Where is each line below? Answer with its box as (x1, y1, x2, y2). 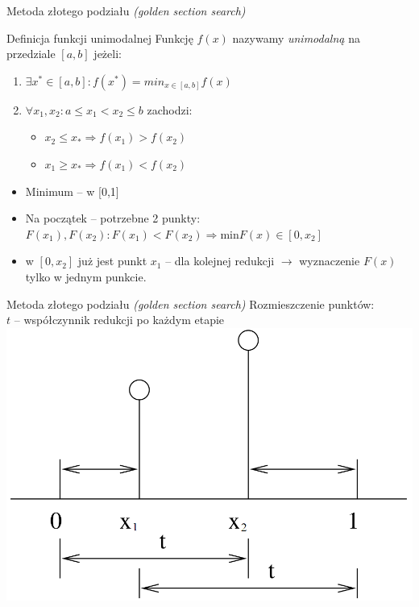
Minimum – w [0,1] (25, 182, 119, 199)
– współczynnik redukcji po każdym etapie (14, 311, 225, 328)
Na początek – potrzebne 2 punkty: (25, 210, 201, 227)
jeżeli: (93, 45, 122, 62)
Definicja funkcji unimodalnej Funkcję (6, 29, 193, 46)
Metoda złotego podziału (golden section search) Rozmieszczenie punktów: (6, 295, 375, 312)
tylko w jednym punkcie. (25, 268, 147, 285)
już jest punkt (77, 252, 147, 269)
